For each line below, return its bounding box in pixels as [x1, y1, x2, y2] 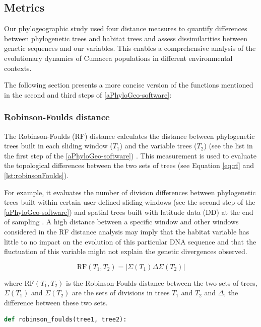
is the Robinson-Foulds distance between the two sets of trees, [66, 277, 257, 288]
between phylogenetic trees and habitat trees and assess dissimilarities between [4, 33, 247, 43]
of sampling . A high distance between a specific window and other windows [4, 216, 239, 227]
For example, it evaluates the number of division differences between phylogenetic [4, 187, 256, 197]
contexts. [4, 62, 32, 73]
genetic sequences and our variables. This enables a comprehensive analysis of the [4, 43, 256, 53]
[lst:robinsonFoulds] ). [4, 170, 69, 180]
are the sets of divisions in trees [72, 287, 170, 298]
